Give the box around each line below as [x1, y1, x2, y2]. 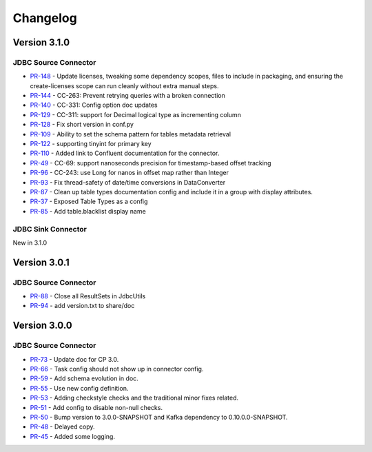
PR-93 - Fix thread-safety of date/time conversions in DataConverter [30, 178, 226, 186]
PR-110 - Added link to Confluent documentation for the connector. [30, 149, 220, 158]
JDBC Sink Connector [12, 224, 87, 234]
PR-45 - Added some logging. [30, 432, 115, 440]
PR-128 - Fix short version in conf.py [30, 121, 134, 129]
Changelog [12, 10, 77, 25]
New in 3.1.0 [12, 238, 48, 247]
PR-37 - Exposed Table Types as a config [30, 197, 148, 206]
